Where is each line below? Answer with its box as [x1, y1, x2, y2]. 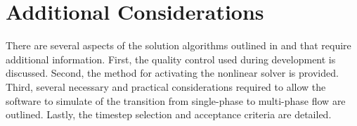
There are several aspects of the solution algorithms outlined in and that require [6, 38, 351, 53]
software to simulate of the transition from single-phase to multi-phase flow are [6, 93, 346, 108]
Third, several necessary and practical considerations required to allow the [6, 79, 326, 94]
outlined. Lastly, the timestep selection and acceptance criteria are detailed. [6, 107, 332, 122]
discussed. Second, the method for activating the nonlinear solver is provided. [6, 65, 339, 80]
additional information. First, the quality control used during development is [6, 51, 336, 66]
